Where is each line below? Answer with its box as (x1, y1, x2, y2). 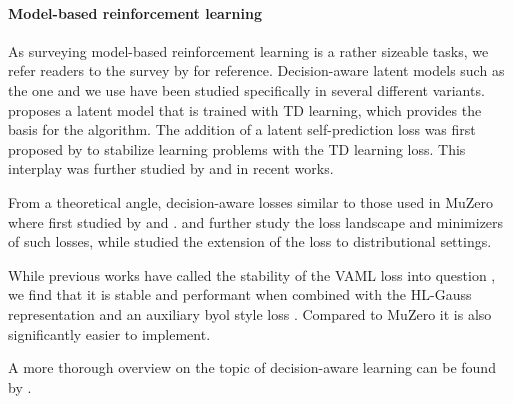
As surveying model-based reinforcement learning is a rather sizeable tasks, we (8, 40, 489, 61)
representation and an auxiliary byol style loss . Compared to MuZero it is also (8, 303, 492, 324)
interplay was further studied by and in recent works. (8, 158, 334, 179)
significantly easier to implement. (8, 323, 211, 344)
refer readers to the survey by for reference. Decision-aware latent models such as (8, 60, 505, 81)
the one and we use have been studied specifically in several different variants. (8, 79, 485, 100)
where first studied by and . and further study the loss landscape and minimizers (8, 211, 504, 232)
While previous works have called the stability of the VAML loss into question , (8, 264, 496, 285)
